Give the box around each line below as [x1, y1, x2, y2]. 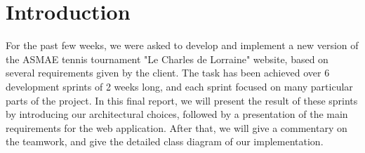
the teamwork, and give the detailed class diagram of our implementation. [6, 134, 324, 149]
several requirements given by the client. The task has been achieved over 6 [6, 65, 330, 80]
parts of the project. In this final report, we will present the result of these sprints [6, 93, 358, 107]
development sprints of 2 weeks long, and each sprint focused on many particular [6, 79, 353, 93]
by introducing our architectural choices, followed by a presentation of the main [6, 107, 348, 121]
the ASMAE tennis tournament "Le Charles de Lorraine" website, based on [6, 51, 328, 66]
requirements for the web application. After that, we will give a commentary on [6, 120, 347, 135]
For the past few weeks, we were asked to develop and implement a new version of [6, 38, 359, 53]
